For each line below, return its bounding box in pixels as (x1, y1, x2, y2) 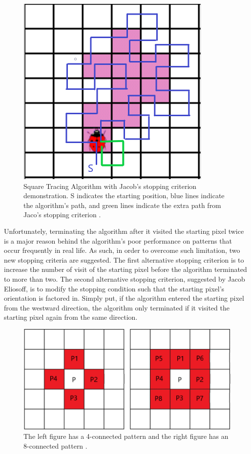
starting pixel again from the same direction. (4, 312, 138, 322)
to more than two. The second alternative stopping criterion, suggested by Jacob (4, 273, 245, 284)
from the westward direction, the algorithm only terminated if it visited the (4, 302, 230, 312)
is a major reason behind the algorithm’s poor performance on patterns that (4, 235, 232, 246)
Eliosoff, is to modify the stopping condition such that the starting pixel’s (4, 283, 225, 293)
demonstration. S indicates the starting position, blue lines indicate (23, 190, 225, 201)
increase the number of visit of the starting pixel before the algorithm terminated (4, 264, 247, 274)
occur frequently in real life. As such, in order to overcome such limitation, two (4, 245, 240, 255)
